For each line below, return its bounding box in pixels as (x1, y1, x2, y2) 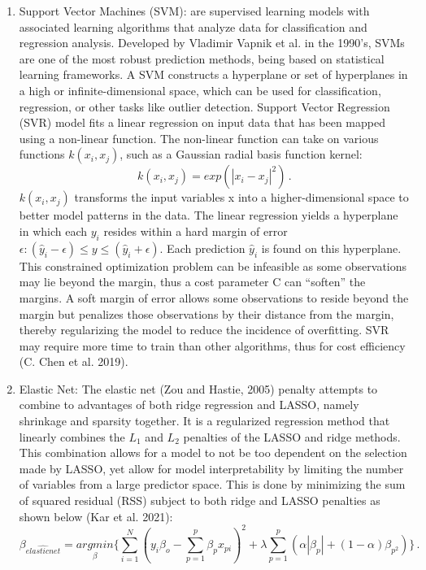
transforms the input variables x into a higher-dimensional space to (74, 189, 409, 206)
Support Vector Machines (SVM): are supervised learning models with (19, 2, 370, 19)
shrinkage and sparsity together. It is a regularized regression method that (19, 412, 390, 429)
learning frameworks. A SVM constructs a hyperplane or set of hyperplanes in (19, 66, 408, 83)
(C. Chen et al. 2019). (19, 353, 128, 370)
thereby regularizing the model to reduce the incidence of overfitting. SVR (19, 321, 389, 338)
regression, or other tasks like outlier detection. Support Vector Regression (19, 98, 390, 115)
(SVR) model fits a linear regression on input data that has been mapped (19, 114, 385, 131)
